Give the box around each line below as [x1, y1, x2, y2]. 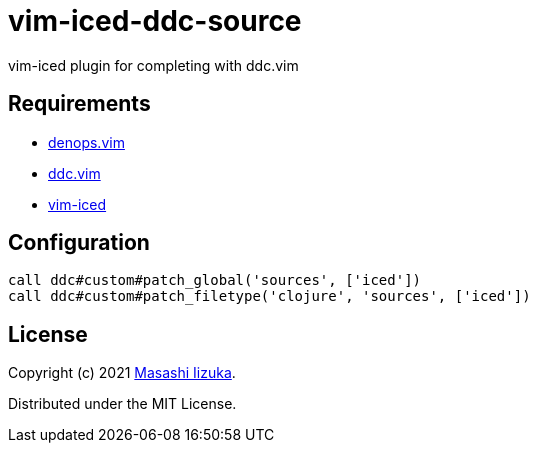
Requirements [8, 91, 151, 117]
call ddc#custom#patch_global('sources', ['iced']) [8, 272, 422, 289]
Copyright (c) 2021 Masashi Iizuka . [8, 364, 236, 382]
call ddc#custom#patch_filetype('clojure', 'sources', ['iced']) [8, 288, 531, 305]
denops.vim [48, 133, 125, 151]
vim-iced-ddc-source [8, 4, 302, 38]
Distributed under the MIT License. [8, 395, 237, 413]
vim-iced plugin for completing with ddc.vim [8, 56, 299, 74]
